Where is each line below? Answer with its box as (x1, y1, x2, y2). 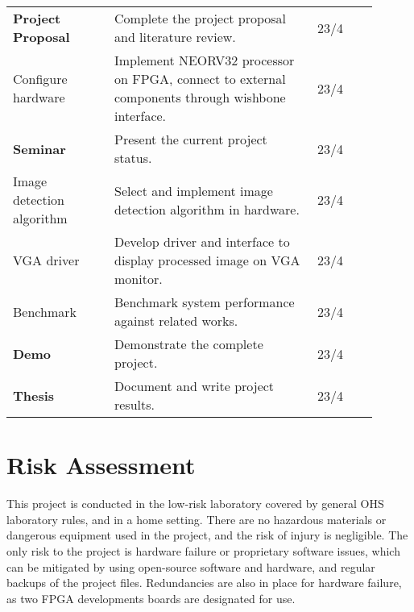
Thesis (13, 385, 55, 405)
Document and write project (114, 377, 275, 395)
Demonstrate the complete (114, 335, 263, 353)
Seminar (13, 139, 66, 158)
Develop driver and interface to (114, 232, 290, 251)
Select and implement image (114, 181, 273, 200)
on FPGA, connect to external (114, 69, 286, 88)
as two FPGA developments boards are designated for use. (6, 589, 296, 606)
